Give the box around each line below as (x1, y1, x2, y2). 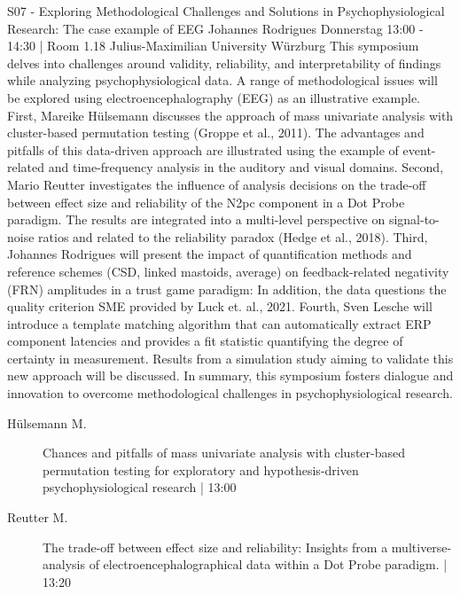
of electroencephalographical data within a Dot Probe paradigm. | (89, 555, 448, 574)
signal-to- (388, 210, 440, 229)
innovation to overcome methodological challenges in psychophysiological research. (7, 384, 453, 403)
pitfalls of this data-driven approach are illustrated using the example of (7, 140, 399, 159)
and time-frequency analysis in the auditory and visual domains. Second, (48, 158, 444, 176)
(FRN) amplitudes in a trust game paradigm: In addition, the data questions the (7, 279, 447, 298)
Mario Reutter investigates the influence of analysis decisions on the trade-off (7, 175, 426, 193)
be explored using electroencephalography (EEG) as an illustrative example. (7, 88, 421, 106)
